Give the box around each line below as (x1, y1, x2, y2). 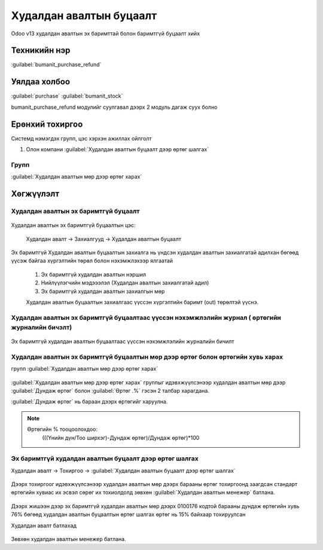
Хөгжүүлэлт (11, 189, 60, 198)
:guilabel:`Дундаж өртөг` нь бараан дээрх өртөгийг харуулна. (11, 398, 168, 405)
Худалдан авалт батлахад (11, 522, 77, 529)
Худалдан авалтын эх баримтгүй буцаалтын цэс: (11, 222, 136, 229)
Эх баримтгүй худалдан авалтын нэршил (41, 271, 147, 278)
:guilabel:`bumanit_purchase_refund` (11, 61, 102, 68)
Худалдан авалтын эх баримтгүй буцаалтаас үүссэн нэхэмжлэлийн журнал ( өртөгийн (11, 313, 281, 322)
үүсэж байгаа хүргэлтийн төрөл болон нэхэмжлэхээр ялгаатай (11, 257, 173, 264)
